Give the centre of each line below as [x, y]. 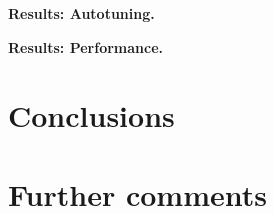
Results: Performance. [86, 46]
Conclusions [91, 115]
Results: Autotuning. [81, 13]
